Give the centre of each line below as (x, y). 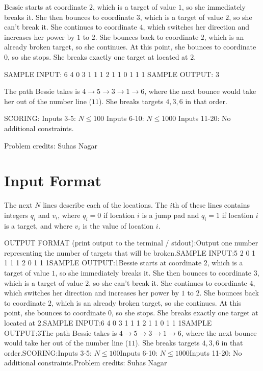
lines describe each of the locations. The (105, 205)
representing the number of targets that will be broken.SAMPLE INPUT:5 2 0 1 (130, 252)
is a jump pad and (170, 215)
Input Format (53, 180)
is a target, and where (38, 225)
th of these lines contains (211, 205)
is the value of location (118, 225)
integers (16, 215)
